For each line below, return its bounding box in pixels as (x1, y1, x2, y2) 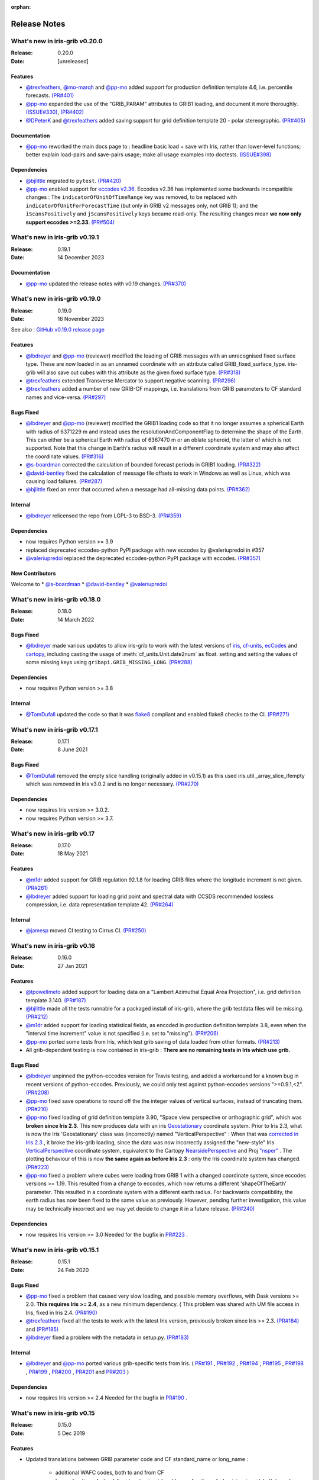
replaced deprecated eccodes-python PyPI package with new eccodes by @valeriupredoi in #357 (25, 546, 265, 554)
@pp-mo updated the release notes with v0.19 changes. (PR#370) (25, 280, 186, 287)
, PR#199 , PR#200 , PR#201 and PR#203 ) (25, 1368, 129, 1375)
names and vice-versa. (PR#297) (25, 394, 106, 401)
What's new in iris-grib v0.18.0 (11, 596, 101, 604)
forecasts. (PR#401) (25, 92, 74, 99)
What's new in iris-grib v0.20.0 (11, 37, 103, 45)
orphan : (11, 4, 31, 10)
